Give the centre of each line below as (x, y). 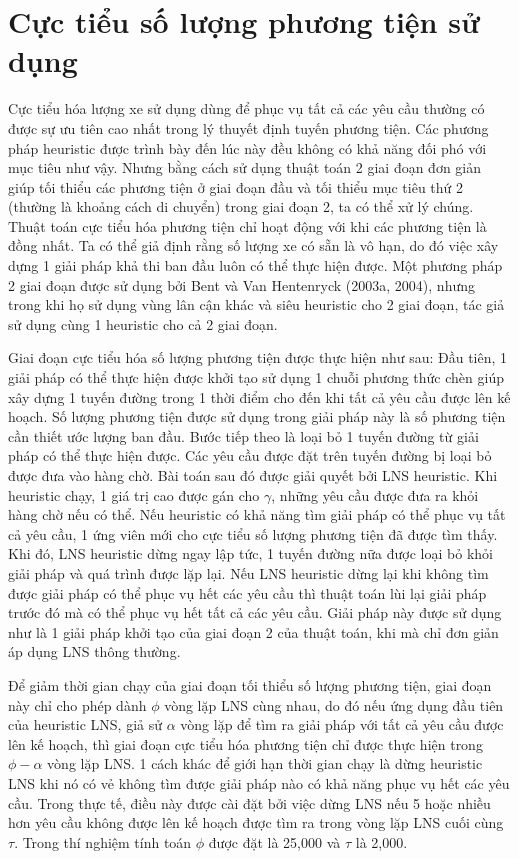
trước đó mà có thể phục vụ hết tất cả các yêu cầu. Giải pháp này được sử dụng (255, 612)
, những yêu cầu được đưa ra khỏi (375, 494)
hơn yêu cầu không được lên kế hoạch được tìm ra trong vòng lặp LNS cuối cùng (256, 822)
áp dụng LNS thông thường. (94, 651)
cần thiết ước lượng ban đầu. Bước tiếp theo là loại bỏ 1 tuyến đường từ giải (243, 435)
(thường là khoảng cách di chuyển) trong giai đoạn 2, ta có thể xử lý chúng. (241, 206)
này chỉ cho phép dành (77, 704)
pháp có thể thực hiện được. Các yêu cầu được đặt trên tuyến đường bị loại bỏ (250, 455)
